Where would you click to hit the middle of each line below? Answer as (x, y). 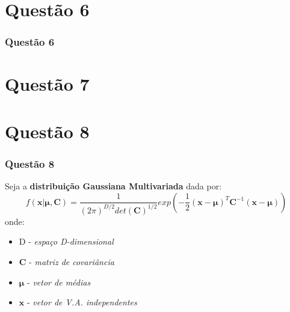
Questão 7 (47, 84)
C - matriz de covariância (66, 261)
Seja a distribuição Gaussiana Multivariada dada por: (113, 186)
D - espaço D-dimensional (66, 241)
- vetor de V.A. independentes (82, 302)
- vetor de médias (59, 282)
